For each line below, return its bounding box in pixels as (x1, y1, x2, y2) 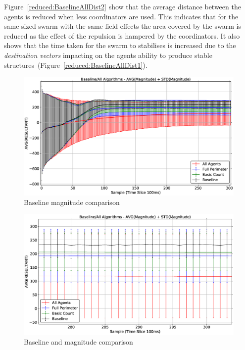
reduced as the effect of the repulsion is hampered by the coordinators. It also (4, 30, 240, 41)
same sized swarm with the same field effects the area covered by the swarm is (4, 21, 241, 31)
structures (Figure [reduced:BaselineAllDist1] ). (4, 59, 147, 70)
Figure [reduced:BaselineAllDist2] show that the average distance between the (4, 1, 241, 11)
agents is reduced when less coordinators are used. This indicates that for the (4, 11, 239, 21)
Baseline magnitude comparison (24, 197, 120, 207)
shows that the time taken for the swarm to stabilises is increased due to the (4, 40, 236, 50)
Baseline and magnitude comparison (24, 336, 133, 347)
